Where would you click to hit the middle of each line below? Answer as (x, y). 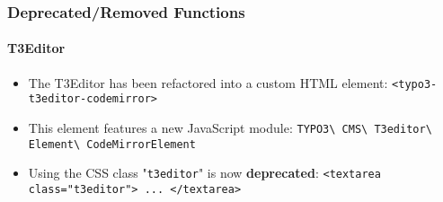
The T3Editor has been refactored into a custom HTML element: (208, 82)
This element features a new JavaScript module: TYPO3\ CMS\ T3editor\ (230, 127)
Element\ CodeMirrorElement (112, 144)
